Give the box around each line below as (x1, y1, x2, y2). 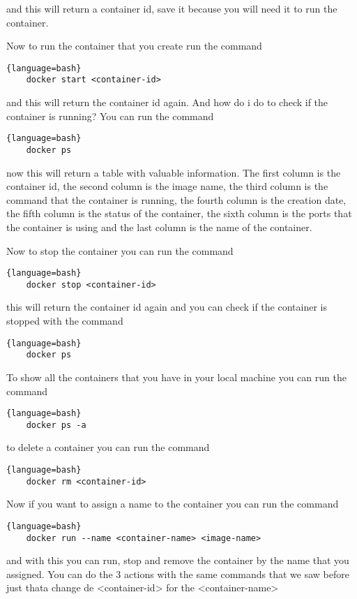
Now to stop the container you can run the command (6, 243, 234, 258)
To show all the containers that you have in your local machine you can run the (6, 369, 347, 384)
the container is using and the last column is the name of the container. (6, 219, 312, 234)
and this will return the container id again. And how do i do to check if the (6, 95, 328, 110)
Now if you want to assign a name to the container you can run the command (6, 496, 339, 511)
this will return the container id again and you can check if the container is (6, 299, 327, 314)
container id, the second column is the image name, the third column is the (6, 179, 328, 193)
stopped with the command (6, 313, 123, 328)
